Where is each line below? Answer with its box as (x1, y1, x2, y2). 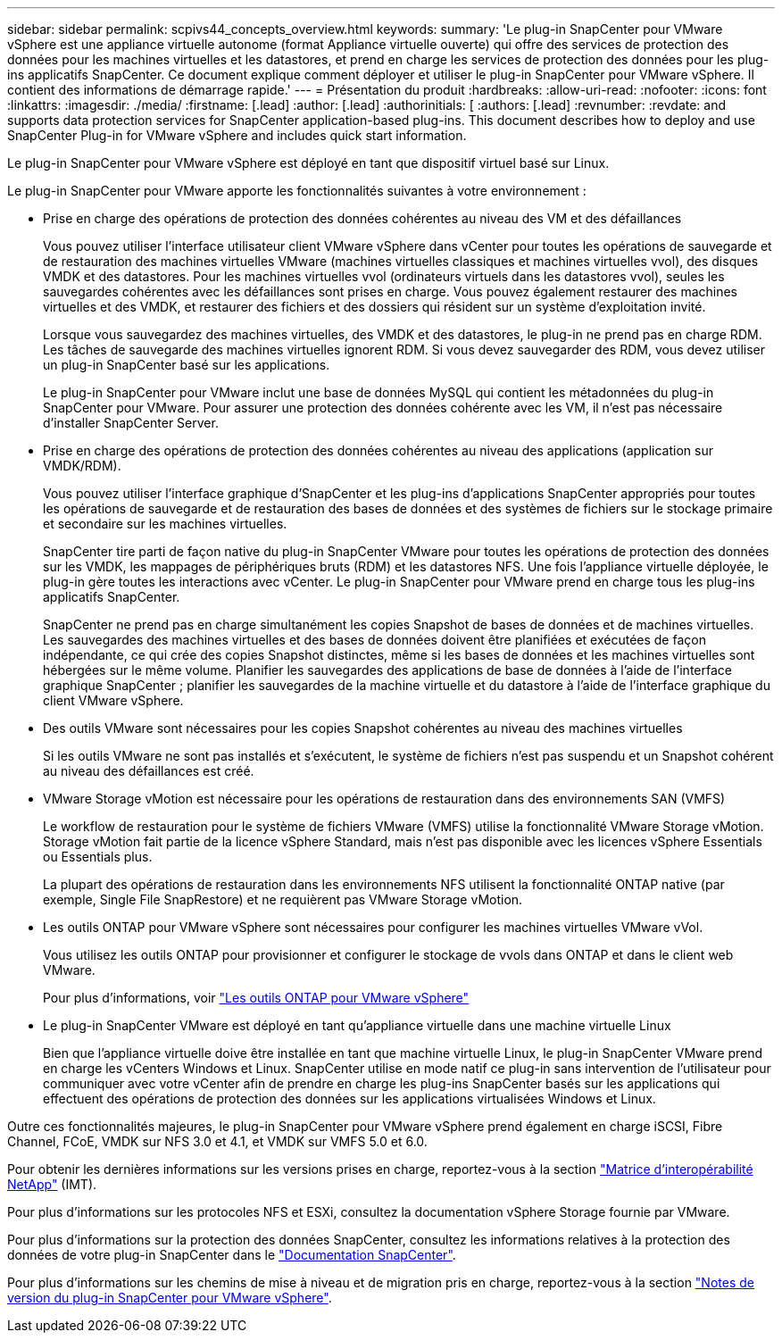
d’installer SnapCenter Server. (43, 415, 219, 430)
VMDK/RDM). (43, 458, 121, 473)
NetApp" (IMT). (7, 1177, 97, 1192)
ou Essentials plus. (43, 849, 153, 864)
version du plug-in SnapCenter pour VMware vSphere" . (7, 1290, 332, 1305)
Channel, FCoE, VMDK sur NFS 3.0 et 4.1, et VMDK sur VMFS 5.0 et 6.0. (7, 1134, 428, 1149)
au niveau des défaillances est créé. (43, 763, 254, 778)
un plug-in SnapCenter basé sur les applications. (43, 357, 330, 372)
